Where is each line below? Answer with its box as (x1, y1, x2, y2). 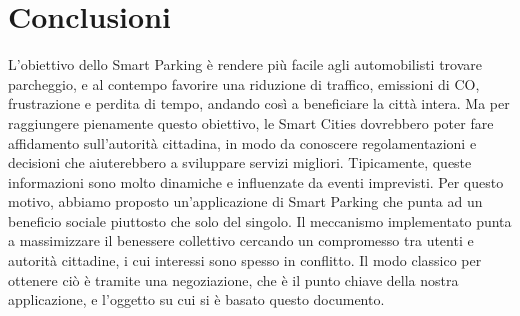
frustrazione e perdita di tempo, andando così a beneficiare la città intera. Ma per (8, 93, 510, 114)
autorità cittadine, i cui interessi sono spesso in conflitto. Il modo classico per (8, 250, 482, 271)
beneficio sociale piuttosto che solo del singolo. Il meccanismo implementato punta (8, 210, 512, 231)
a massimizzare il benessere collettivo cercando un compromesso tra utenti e (8, 230, 474, 251)
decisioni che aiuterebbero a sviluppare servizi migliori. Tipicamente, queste (8, 152, 472, 173)
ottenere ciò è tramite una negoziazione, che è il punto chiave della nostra (8, 269, 459, 290)
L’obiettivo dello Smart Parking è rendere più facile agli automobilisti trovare (8, 54, 483, 75)
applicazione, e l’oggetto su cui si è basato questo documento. (8, 289, 385, 310)
